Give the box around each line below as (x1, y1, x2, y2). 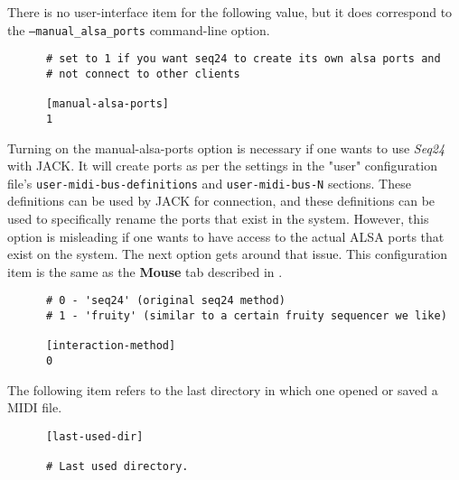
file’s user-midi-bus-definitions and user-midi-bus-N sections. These (7, 173, 411, 192)
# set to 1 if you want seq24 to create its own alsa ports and (45, 52, 441, 66)
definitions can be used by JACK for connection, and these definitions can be (7, 191, 436, 210)
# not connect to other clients (45, 67, 240, 80)
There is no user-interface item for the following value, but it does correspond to (7, 3, 453, 21)
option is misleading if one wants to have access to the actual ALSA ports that (7, 226, 445, 245)
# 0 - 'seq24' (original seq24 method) (45, 294, 286, 308)
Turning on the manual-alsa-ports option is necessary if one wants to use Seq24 (7, 138, 445, 157)
